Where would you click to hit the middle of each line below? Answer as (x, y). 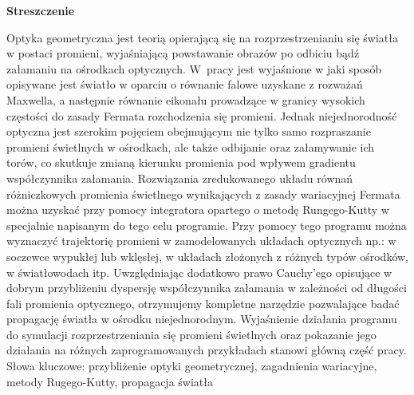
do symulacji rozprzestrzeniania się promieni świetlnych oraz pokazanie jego (191, 334)
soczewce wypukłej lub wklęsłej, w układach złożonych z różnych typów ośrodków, (208, 256)
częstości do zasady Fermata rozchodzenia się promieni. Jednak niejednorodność (202, 115)
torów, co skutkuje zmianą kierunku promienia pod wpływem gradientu (181, 162)
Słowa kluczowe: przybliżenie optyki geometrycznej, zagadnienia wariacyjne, (192, 366)
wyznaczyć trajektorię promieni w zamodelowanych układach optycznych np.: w (201, 241)
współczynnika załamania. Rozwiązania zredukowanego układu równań (180, 178)
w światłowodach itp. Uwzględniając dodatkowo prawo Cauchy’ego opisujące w (199, 272)
